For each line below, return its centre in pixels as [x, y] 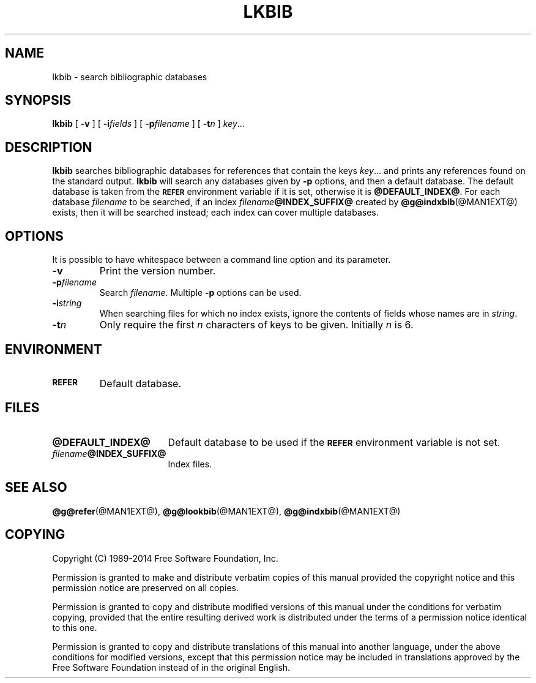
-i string [67, 303]
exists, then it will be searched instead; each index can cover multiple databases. [215, 213]
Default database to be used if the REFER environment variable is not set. [334, 442]
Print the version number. [158, 271]
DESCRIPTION [49, 147]
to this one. [75, 627]
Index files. [190, 464]
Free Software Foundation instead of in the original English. [171, 667]
